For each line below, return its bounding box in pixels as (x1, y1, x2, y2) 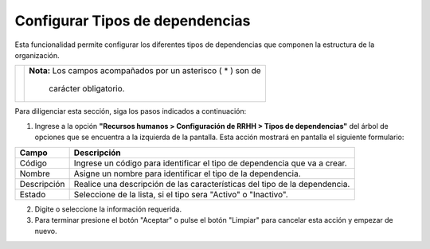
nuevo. (34, 227, 57, 236)
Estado (19, 189, 46, 200)
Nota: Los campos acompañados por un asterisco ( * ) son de (29, 65, 262, 76)
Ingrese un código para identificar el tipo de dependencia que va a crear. (73, 158, 347, 169)
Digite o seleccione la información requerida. (34, 204, 182, 214)
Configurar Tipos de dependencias (14, 12, 251, 29)
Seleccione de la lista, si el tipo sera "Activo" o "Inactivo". (73, 189, 288, 200)
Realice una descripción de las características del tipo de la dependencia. (73, 178, 350, 189)
